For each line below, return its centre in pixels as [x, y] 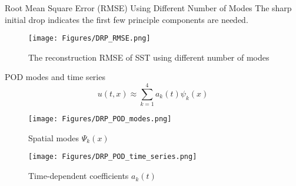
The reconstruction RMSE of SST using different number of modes [149, 57]
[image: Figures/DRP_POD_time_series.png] [113, 157]
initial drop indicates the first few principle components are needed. [127, 19]
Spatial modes [54, 137]
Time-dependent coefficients [79, 176]
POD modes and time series [55, 77]
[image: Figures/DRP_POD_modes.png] [100, 119]
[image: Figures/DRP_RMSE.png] [89, 39]
